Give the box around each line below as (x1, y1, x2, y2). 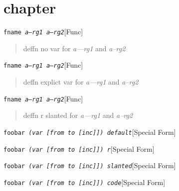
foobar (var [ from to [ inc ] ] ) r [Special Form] (3, 143, 155, 154)
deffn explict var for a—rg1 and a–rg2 (23, 77, 139, 87)
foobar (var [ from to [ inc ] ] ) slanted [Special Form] (3, 160, 176, 171)
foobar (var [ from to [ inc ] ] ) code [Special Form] (3, 177, 166, 187)
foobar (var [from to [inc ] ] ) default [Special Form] (3, 126, 176, 137)
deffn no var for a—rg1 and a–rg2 (23, 43, 126, 53)
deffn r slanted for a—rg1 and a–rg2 (23, 110, 133, 120)
